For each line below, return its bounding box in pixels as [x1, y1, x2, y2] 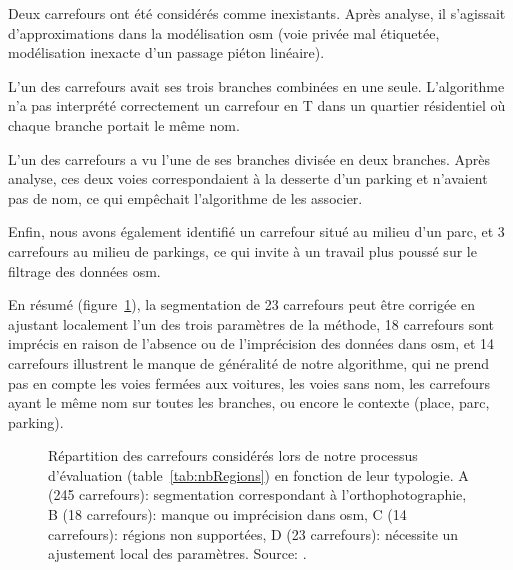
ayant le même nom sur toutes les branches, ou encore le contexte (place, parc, [8, 392, 490, 413]
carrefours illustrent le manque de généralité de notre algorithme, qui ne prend [8, 352, 490, 373]
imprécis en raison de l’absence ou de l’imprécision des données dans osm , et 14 [8, 333, 495, 354]
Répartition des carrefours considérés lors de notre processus [48, 445, 418, 466]
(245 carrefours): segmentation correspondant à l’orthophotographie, [48, 484, 467, 505]
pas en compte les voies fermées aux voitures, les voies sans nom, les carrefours [8, 372, 490, 393]
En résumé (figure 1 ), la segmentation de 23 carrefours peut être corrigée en [8, 294, 475, 315]
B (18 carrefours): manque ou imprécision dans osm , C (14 [48, 504, 407, 525]
